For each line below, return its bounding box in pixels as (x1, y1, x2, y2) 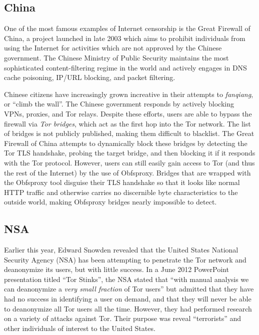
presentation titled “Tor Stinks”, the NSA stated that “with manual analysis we (4, 273, 249, 284)
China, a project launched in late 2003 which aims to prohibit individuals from (4, 32, 245, 43)
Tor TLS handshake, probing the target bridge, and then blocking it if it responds (4, 147, 255, 158)
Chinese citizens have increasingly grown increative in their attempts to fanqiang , (4, 88, 253, 99)
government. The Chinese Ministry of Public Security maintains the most (4, 52, 229, 62)
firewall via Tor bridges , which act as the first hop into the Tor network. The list (4, 118, 251, 128)
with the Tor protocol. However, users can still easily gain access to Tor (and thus (4, 157, 255, 167)
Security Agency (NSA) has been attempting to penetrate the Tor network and (4, 254, 246, 264)
